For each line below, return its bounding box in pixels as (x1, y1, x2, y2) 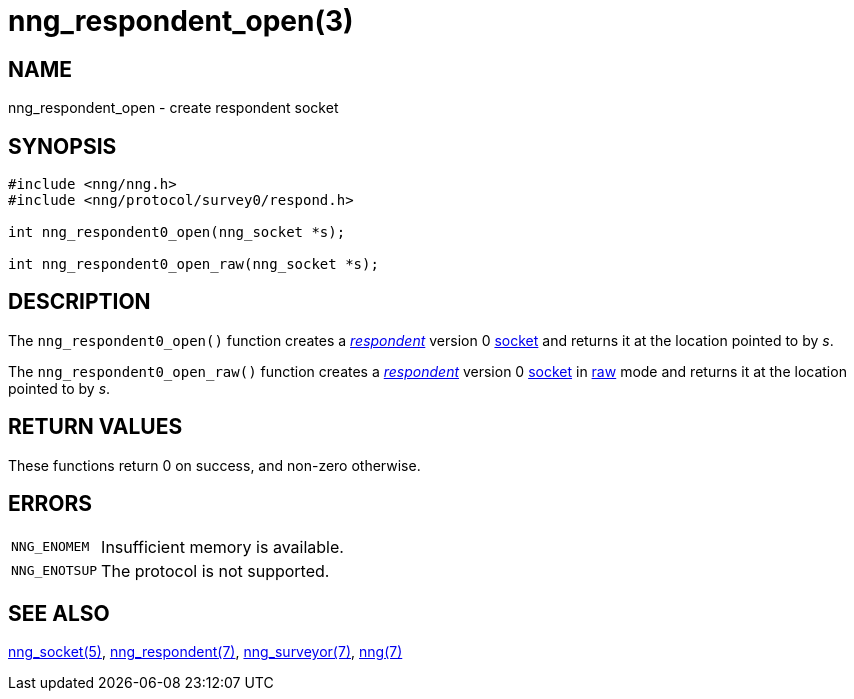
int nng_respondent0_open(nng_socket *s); (8, 224, 346, 241)
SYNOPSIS (8, 133, 117, 159)
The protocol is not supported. (101, 560, 330, 581)
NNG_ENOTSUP (11, 563, 98, 579)
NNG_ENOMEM (11, 539, 90, 555)
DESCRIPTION (8, 289, 151, 315)
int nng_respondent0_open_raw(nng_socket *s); (8, 256, 379, 273)
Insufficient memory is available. (101, 536, 344, 557)
